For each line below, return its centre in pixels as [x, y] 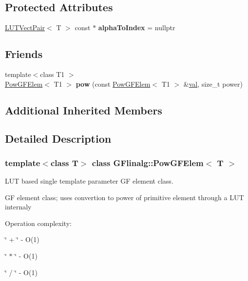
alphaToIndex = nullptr [137, 28]
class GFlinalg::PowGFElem [148, 162]
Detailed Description [58, 139]
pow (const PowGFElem [113, 84]
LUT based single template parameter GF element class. [89, 180]
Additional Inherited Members [84, 110]
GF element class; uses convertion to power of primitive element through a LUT [124, 197]
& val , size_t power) [213, 84]
